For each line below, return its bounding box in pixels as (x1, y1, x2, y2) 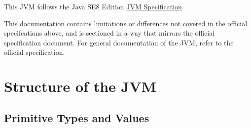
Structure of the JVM (4, 76, 157, 96)
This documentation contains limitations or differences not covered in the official (4, 18, 248, 28)
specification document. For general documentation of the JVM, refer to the (4, 37, 234, 47)
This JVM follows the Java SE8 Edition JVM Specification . (4, 1, 184, 11)
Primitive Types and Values (4, 110, 149, 125)
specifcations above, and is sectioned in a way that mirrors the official (4, 28, 215, 38)
